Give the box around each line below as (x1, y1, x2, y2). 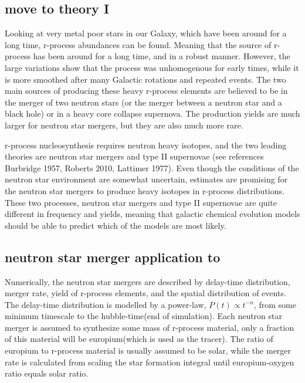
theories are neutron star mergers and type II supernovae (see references (5, 150, 264, 162)
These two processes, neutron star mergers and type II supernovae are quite (5, 196, 277, 208)
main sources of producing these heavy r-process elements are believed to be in (5, 84, 288, 97)
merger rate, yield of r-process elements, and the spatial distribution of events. (5, 287, 286, 299)
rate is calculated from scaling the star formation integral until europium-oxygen (5, 355, 294, 368)
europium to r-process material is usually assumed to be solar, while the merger (5, 344, 292, 357)
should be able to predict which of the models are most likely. (5, 219, 226, 231)
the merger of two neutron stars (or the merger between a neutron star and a (5, 96, 282, 108)
